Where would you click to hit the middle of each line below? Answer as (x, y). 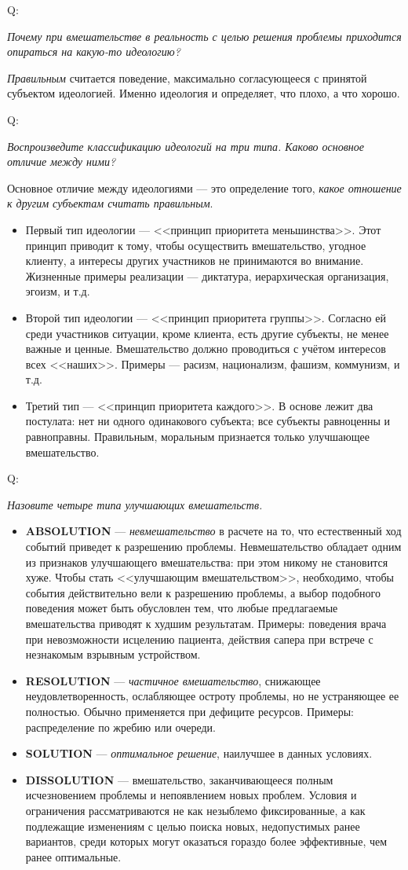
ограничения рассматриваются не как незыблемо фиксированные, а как (195, 810)
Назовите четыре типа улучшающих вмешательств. (135, 504)
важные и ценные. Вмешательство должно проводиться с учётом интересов (206, 349)
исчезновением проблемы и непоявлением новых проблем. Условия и (191, 795)
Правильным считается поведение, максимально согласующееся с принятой (187, 77)
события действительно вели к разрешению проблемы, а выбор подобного (203, 592)
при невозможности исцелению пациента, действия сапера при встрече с (199, 639)
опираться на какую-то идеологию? (94, 51)
